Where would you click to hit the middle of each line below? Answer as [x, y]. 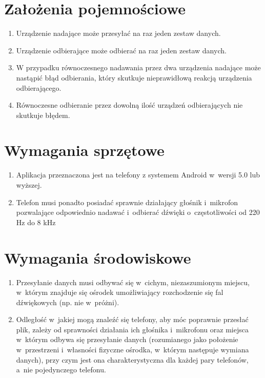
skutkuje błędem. [43, 115]
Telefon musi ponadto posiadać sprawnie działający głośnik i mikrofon [127, 202]
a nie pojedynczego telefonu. [61, 370]
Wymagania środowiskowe [98, 257]
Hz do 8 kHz [36, 222]
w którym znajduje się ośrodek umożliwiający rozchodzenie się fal [120, 292]
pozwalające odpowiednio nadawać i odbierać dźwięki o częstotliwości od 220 [138, 212]
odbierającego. [39, 87]
